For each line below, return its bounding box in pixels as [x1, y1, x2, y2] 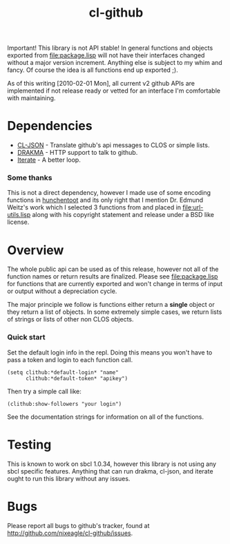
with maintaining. [7, 94, 56, 102]
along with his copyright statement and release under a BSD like [32, 211, 214, 219]
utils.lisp [7, 211, 31, 219]
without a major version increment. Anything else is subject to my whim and [7, 59, 222, 67]
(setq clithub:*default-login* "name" [7, 368, 119, 376]
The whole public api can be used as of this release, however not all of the [7, 265, 219, 274]
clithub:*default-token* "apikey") [25, 375, 128, 382]
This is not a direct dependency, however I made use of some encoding [7, 189, 211, 197]
